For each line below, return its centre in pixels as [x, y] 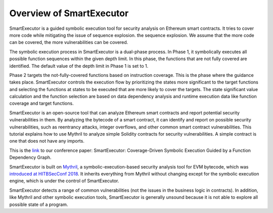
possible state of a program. [39, 204]
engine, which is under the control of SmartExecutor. [64, 181]
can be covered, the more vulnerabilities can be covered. [69, 42]
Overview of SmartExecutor [69, 13]
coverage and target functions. [41, 103]
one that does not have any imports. [47, 141]
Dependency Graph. [30, 157]
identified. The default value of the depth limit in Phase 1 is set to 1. [79, 66]
